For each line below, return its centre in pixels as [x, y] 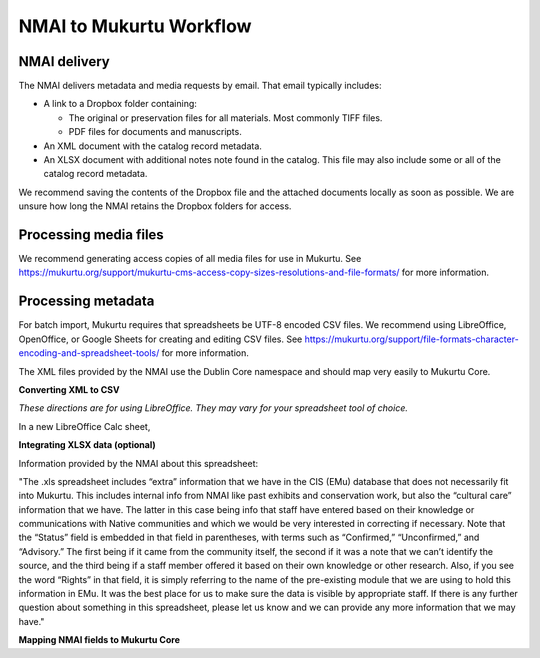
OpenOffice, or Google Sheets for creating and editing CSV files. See [160, 339]
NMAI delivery [64, 61]
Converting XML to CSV [69, 389]
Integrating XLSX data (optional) [87, 445]
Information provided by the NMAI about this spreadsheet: [138, 463]
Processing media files [91, 234]
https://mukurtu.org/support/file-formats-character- [411, 339]
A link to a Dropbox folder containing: [120, 104]
